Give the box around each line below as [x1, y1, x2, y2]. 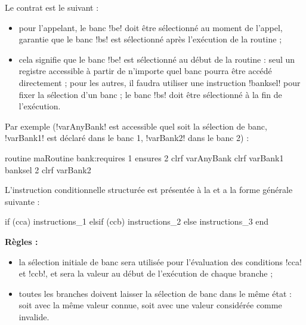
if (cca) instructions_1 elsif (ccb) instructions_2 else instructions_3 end [5, 215, 269, 228]
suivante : [5, 195, 40, 207]
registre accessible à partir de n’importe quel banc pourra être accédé [18, 65, 272, 77]
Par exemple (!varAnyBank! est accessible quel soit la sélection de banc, [5, 119, 267, 132]
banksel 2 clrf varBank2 [5, 163, 91, 176]
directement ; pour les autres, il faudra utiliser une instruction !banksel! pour [18, 76, 301, 88]
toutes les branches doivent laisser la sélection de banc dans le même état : [18, 287, 292, 299]
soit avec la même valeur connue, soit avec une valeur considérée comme [18, 299, 282, 311]
